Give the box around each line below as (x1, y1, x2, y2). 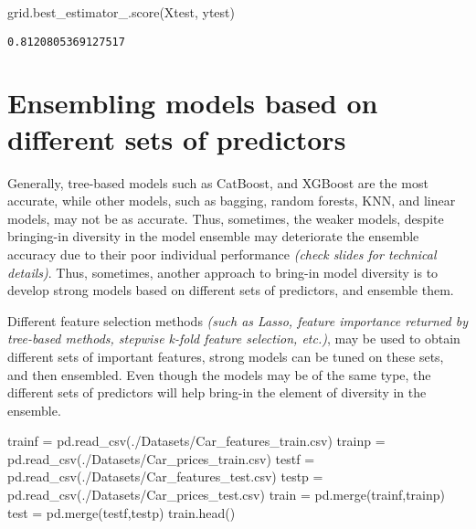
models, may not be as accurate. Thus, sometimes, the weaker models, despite (7, 208, 444, 227)
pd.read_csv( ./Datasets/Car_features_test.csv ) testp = (7, 467, 323, 486)
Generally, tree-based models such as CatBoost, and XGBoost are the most (7, 173, 428, 192)
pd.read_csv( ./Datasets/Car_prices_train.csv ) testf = (7, 449, 315, 468)
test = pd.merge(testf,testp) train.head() (7, 503, 236, 522)
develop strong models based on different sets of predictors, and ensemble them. (7, 280, 454, 300)
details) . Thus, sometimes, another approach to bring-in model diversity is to (7, 262, 439, 281)
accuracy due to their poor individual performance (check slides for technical (7, 244, 437, 263)
